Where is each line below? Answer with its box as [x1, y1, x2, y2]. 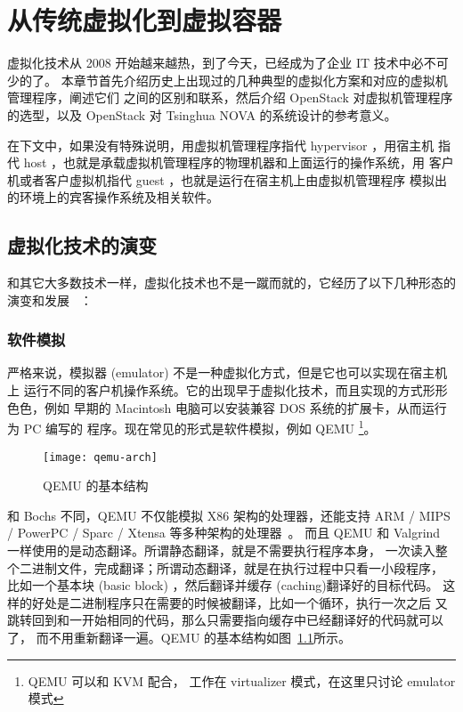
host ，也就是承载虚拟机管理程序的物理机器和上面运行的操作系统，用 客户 [23, 153, 454, 172]
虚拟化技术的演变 [7, 231, 157, 259]
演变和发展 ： [7, 290, 93, 309]
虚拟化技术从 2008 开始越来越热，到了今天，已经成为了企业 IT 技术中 [7, 53, 411, 72]
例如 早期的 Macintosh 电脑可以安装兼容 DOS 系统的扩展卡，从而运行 [44, 398, 447, 417]
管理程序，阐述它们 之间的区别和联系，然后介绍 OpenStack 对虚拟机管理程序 [7, 88, 453, 107]
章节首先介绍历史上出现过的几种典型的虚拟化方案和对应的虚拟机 [73, 70, 448, 89]
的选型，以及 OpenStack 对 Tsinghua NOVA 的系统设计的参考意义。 [7, 105, 397, 124]
